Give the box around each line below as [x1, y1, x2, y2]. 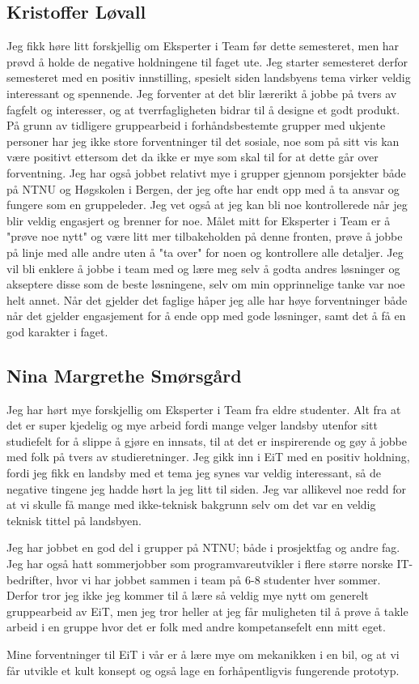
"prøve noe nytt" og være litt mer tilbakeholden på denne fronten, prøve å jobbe [6, 228, 403, 245]
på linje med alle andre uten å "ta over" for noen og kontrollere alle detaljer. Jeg [6, 243, 404, 260]
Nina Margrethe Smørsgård [6, 362, 242, 387]
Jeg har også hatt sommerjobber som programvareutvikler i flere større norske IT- [6, 555, 413, 572]
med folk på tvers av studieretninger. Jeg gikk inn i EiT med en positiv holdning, [6, 448, 410, 465]
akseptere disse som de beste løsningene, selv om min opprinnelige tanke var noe [6, 276, 405, 293]
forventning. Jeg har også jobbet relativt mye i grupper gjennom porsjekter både [6, 164, 406, 181]
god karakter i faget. [6, 323, 108, 340]
